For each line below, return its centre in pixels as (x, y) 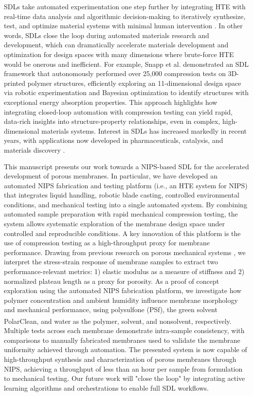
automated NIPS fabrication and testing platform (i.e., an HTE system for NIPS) (126, 185)
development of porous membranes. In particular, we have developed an (111, 176)
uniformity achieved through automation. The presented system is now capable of (126, 349)
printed (15, 83)
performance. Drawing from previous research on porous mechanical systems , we (125, 252)
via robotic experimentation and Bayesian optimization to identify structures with (126, 92)
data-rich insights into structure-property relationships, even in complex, (112, 121)
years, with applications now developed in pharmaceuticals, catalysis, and (114, 140)
